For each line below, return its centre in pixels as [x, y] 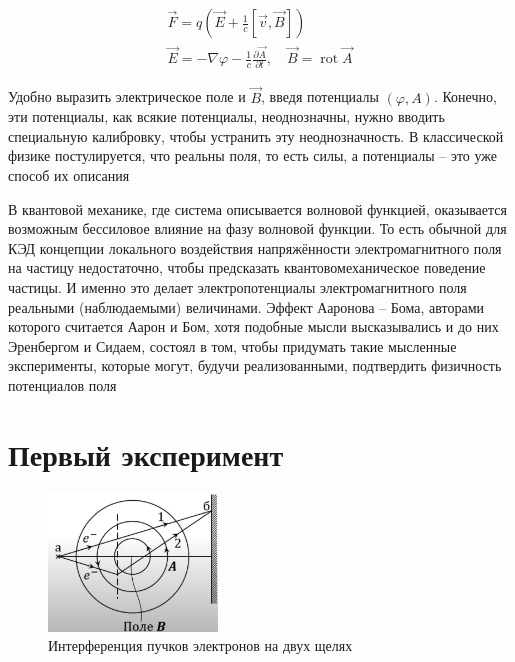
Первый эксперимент [146, 453]
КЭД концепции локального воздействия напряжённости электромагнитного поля [255, 247]
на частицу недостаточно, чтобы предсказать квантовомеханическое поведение [247, 267]
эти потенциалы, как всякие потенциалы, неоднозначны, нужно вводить [226, 116]
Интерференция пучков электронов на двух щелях [200, 645]
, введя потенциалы [320, 96]
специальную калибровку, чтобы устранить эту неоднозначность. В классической [256, 135]
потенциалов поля [62, 384]
